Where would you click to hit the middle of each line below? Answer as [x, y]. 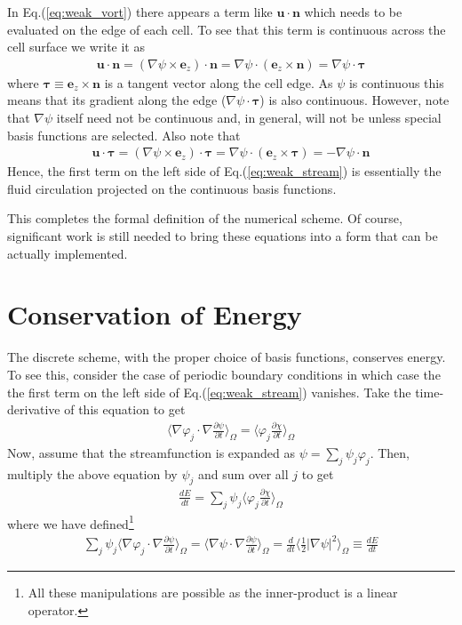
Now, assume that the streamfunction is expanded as [151, 452]
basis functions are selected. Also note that [124, 135]
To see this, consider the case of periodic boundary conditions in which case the [224, 374]
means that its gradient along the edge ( [117, 100]
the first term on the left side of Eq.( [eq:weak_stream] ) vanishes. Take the [209, 392]
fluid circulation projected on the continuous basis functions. [172, 188]
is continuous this [396, 82]
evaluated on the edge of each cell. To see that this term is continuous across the [227, 29]
